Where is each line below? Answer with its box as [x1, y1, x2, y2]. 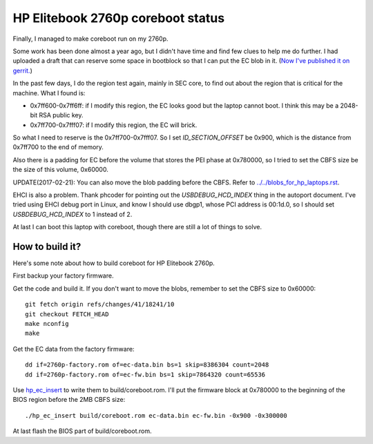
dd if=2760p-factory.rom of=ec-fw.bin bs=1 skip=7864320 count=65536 [25, 370, 266, 378]
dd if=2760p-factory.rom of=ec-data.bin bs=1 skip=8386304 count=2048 [25, 361, 269, 369]
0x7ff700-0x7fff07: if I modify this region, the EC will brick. [30, 121, 198, 129]
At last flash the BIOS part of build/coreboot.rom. [12, 427, 152, 435]
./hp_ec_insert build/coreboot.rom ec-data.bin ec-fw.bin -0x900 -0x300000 [25, 412, 287, 419]
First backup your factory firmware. [12, 271, 114, 280]
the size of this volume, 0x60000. [12, 166, 108, 174]
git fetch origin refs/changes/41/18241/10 [25, 300, 175, 309]
